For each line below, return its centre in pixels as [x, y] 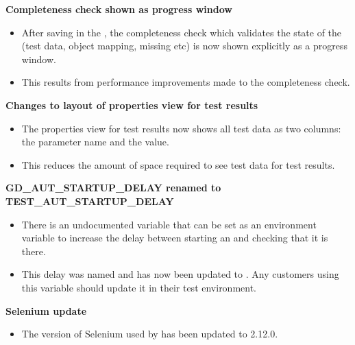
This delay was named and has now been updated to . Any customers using [180, 274]
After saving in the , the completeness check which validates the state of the [182, 32]
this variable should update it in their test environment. [139, 287]
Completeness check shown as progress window [119, 9]
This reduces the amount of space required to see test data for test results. [178, 164]
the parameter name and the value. [95, 142]
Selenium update [46, 310]
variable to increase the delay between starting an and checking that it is [175, 238]
